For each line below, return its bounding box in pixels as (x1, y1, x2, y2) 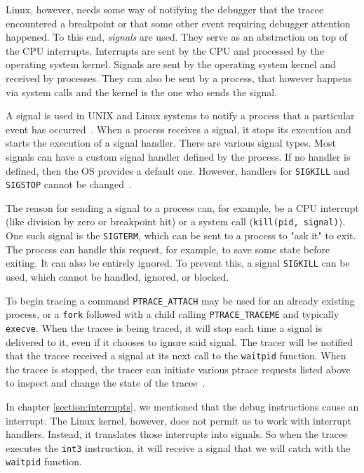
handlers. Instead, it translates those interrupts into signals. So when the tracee (6, 427, 348, 441)
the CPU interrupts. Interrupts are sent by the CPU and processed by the (6, 43, 325, 58)
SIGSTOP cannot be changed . (6, 177, 133, 192)
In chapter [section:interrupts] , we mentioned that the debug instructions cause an (6, 399, 359, 413)
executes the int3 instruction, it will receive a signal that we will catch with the (6, 440, 351, 455)
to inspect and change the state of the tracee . (6, 375, 205, 390)
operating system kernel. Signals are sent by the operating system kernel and (6, 57, 336, 72)
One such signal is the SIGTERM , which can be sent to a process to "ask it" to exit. (6, 228, 356, 243)
